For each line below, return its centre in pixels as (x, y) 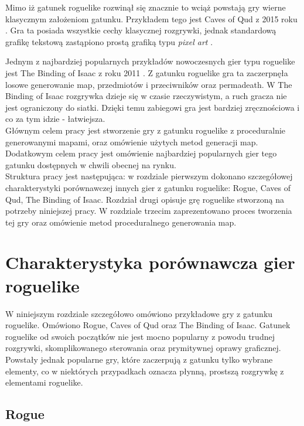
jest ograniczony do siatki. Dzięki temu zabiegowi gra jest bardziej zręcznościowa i (153, 107)
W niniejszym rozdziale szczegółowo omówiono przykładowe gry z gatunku (139, 313)
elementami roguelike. (44, 382)
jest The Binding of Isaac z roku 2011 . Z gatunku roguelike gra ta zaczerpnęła (147, 72)
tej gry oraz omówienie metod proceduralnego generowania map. (121, 222)
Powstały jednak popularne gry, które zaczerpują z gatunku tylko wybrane (139, 359)
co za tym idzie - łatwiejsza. (55, 119)
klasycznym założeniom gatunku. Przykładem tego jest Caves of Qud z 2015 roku (151, 18)
